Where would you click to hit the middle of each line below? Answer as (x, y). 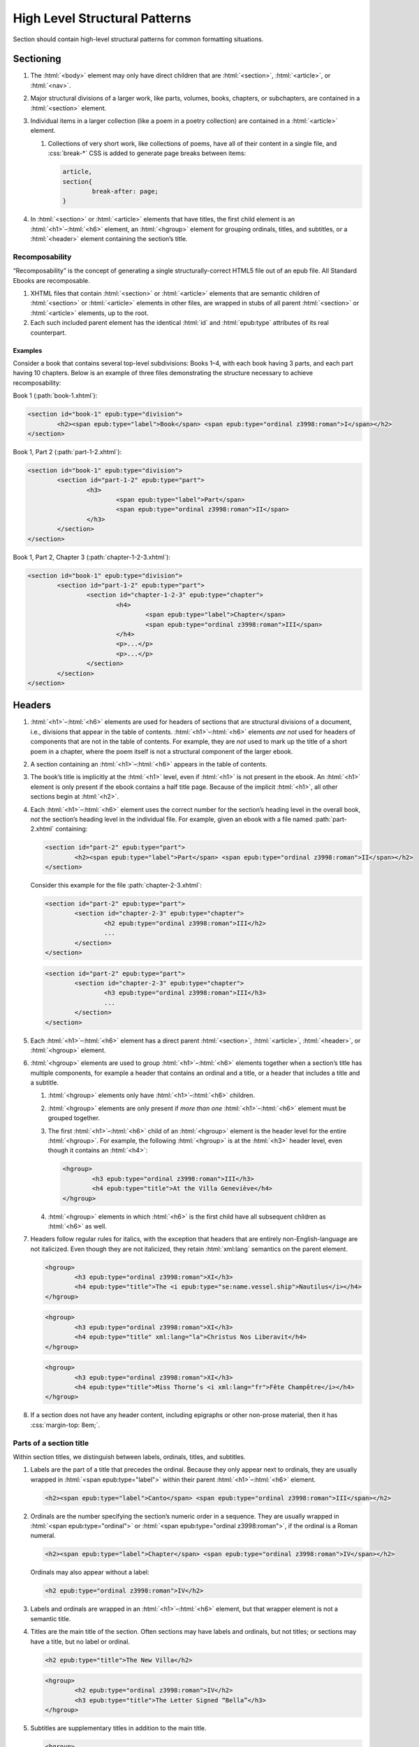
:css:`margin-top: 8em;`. (65, 1425)
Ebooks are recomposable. (52, 280)
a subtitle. (45, 1082)
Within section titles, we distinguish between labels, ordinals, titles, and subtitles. (129, 1456)
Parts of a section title (51, 1443)
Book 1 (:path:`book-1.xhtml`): (55, 396)
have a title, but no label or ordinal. (80, 1641)
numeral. (43, 1536)
